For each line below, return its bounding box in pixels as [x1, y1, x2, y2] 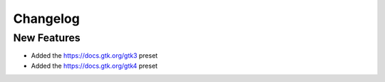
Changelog [13, 11, 80, 26]
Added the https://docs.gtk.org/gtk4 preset [31, 61, 158, 70]
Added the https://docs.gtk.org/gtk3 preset [31, 51, 158, 60]
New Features [13, 31, 81, 44]
